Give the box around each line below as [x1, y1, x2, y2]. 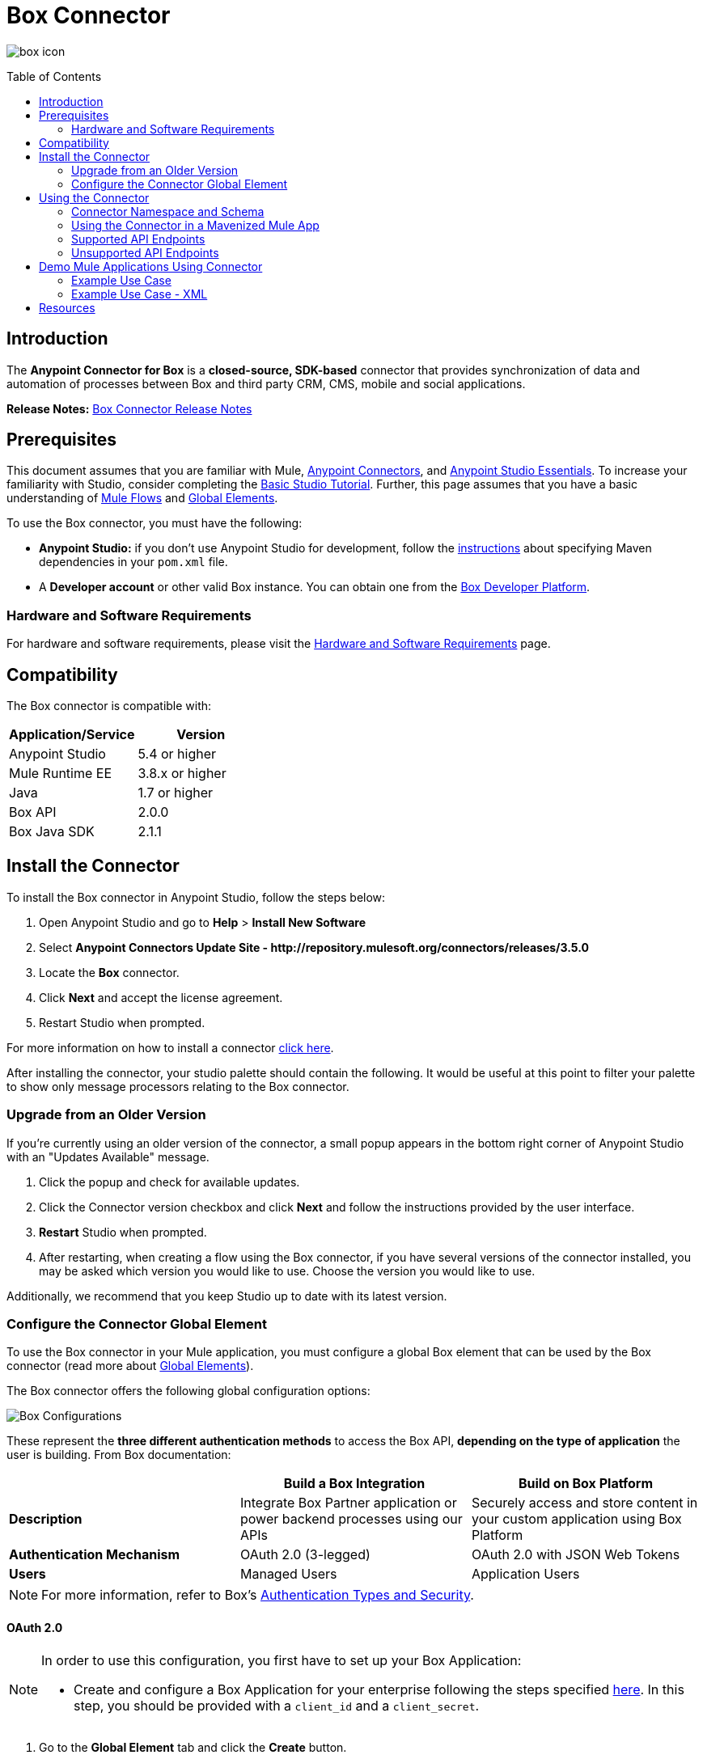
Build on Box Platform [518, 1475, 654, 1492]
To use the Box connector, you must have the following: [6, 516, 303, 531]
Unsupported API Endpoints [71, 245, 219, 260]
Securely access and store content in [471, 1495, 698, 1512]
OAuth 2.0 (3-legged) [239, 1546, 371, 1563]
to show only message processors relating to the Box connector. [6, 1079, 349, 1093]
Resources [39, 300, 95, 315]
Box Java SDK [9, 823, 95, 840]
